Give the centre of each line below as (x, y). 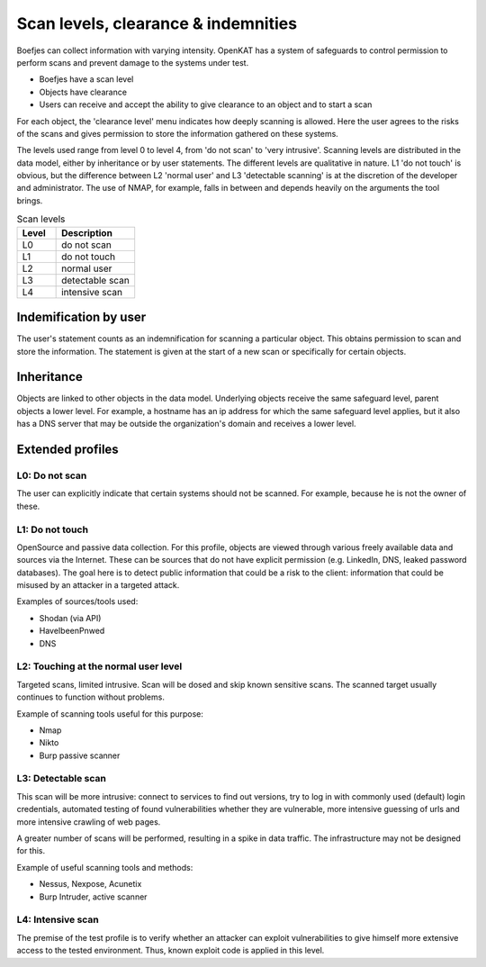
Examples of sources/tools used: (77, 601)
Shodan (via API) (70, 618)
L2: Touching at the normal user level (99, 666)
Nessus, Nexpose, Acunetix (90, 884)
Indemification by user (81, 317)
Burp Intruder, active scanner (93, 897)
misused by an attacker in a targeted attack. (98, 585)
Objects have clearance (83, 92)
